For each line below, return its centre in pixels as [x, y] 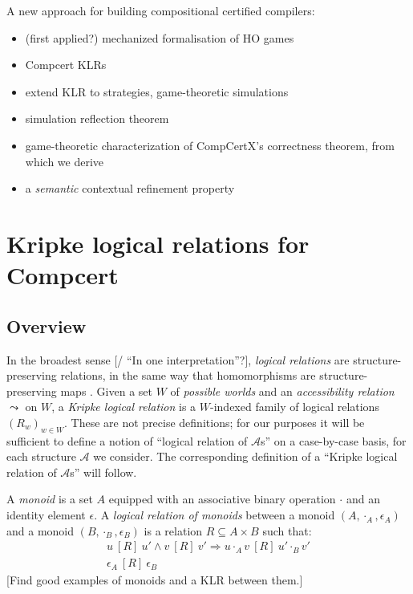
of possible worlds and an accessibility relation [282, 391]
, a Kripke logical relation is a [124, 407]
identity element [46, 515]
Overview [47, 325]
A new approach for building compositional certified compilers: [161, 10]
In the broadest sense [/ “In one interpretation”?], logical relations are [178, 359]
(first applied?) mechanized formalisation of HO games [160, 37]
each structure [41, 456]
